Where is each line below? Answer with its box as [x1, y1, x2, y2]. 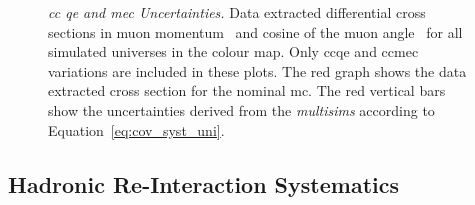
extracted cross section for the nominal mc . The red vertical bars [48, 80, 446, 101]
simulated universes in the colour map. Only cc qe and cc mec [48, 41, 419, 62]
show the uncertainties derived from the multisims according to [48, 99, 435, 120]
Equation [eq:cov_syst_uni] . [48, 119, 225, 140]
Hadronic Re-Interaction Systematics [8, 168, 399, 199]
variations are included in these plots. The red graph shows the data [48, 60, 467, 81]
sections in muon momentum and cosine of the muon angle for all [48, 21, 463, 42]
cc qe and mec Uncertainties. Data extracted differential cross [48, 2, 426, 22]
